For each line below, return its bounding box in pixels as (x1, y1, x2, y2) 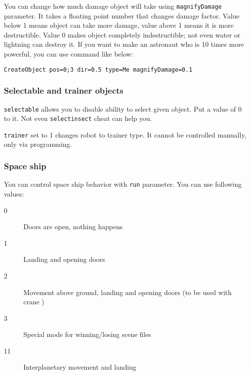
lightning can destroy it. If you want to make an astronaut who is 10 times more (4, 39, 244, 49)
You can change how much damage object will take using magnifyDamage (4, 1, 222, 11)
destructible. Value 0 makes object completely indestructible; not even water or (4, 29, 240, 39)
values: (4, 188, 24, 198)
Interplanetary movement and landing (23, 362, 136, 372)
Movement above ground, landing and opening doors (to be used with (23, 287, 232, 297)
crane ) (23, 296, 44, 307)
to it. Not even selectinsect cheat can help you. (4, 113, 152, 123)
